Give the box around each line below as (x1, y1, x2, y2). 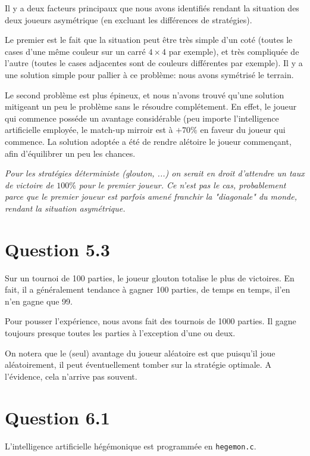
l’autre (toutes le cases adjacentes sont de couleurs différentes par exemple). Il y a (5, 57, 303, 69)
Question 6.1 (5, 405, 110, 429)
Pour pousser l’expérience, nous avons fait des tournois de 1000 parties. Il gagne (5, 315, 296, 327)
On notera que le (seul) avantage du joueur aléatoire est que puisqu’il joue (5, 346, 275, 359)
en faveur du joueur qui (200, 123, 286, 136)
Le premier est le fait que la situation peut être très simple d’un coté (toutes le (5, 33, 293, 46)
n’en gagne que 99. (5, 294, 73, 307)
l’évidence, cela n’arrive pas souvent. (5, 370, 137, 382)
